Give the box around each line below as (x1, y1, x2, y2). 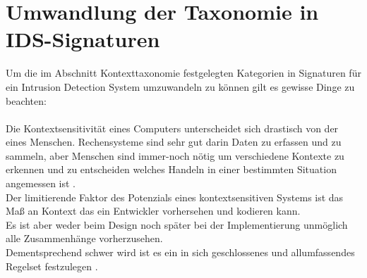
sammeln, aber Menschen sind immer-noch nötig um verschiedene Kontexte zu (6, 148, 344, 163)
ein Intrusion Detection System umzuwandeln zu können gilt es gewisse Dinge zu (6, 79, 355, 94)
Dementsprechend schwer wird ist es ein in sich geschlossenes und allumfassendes (6, 245, 355, 260)
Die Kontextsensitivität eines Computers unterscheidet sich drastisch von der (6, 120, 339, 135)
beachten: (6, 93, 47, 108)
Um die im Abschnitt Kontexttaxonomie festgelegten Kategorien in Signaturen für (6, 65, 361, 80)
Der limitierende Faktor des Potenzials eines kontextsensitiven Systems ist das (6, 189, 344, 204)
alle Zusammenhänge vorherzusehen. (6, 231, 163, 246)
